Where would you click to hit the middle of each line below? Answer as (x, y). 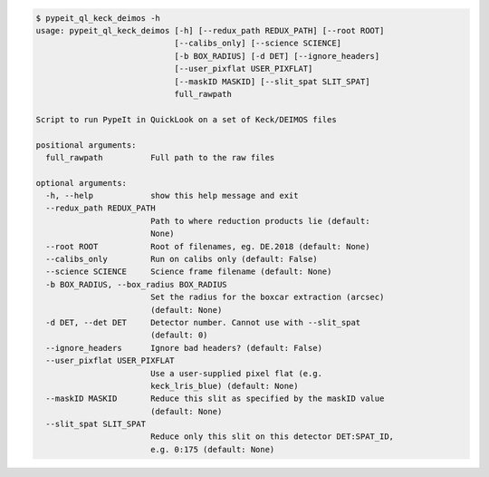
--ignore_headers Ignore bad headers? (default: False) (184, 348)
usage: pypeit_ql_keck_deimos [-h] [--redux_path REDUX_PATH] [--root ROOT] (210, 30)
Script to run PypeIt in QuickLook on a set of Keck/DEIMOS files (186, 119)
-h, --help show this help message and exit (172, 196)
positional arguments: (86, 145)
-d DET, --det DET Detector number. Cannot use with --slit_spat (203, 322)
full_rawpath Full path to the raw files (160, 157)
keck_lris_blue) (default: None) (224, 386)
